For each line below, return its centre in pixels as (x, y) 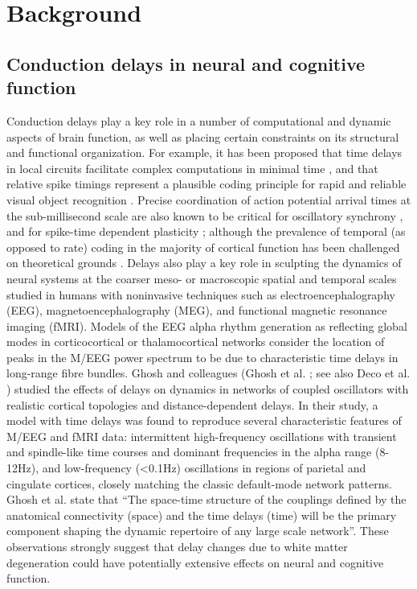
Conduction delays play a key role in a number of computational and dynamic (199, 120)
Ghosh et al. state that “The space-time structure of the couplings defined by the (206, 499)
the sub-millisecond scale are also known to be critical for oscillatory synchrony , (205, 215)
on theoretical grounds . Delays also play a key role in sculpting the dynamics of (204, 263)
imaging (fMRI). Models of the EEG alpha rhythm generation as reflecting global (207, 325)
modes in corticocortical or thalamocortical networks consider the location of (196, 342)
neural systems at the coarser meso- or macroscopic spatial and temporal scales (202, 278)
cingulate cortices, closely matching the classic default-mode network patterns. (199, 483)
